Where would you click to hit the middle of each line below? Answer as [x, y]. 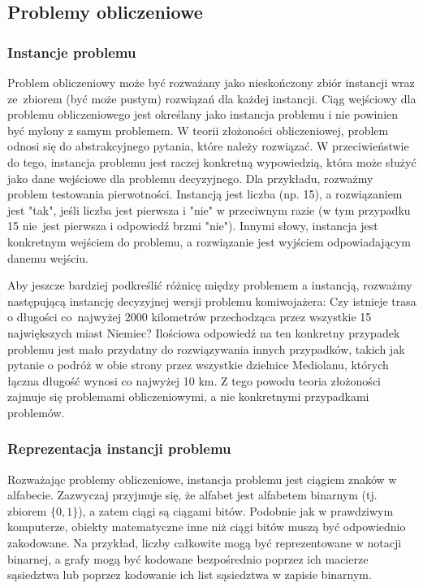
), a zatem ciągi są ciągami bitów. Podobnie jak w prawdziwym [236, 510]
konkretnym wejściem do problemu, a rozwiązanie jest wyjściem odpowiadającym [209, 241]
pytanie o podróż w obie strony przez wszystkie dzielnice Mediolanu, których [198, 365]
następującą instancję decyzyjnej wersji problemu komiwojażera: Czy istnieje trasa [212, 301]
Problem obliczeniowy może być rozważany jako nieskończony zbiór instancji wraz [211, 82]
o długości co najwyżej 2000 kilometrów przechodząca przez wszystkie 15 [190, 317]
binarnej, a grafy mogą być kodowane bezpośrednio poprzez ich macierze [188, 558]
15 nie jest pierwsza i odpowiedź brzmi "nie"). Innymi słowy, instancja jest [193, 226]
